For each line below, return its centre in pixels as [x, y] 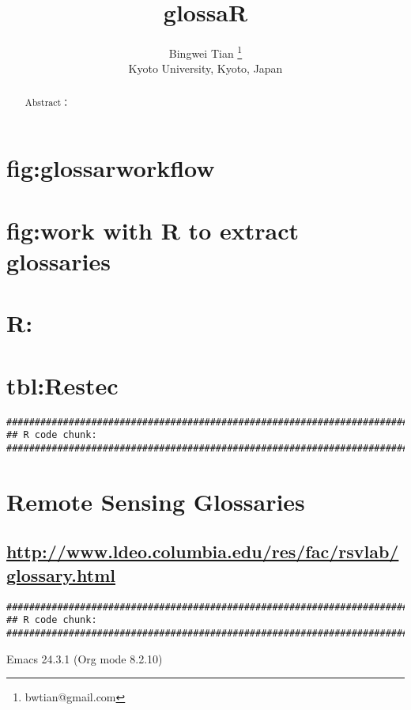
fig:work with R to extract [153, 230]
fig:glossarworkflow [111, 168]
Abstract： [48, 102]
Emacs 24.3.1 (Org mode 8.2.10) [85, 658]
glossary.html [61, 574]
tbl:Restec [62, 385]
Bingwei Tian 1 [205, 52]
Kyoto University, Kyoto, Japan [205, 68]
